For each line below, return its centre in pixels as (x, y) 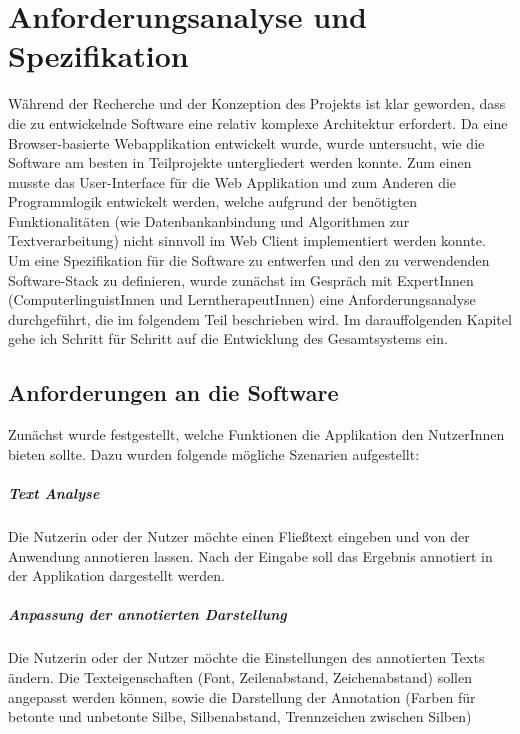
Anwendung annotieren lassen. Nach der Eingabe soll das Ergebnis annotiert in (250, 555)
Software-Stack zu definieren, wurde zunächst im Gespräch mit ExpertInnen (241, 279)
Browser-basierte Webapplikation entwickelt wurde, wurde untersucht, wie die (246, 142)
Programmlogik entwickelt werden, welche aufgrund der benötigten (213, 201)
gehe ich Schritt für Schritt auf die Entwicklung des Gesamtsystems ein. (228, 338)
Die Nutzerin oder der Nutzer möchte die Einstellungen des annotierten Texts (246, 657)
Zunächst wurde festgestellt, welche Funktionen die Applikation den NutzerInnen (256, 434)
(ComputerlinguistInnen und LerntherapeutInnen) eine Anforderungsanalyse (242, 299)
